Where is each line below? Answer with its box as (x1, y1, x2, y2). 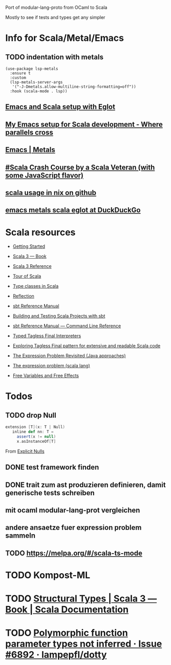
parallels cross (5, 128, 54, 136)
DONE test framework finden (5, 463, 99, 472)
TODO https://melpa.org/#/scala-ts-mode (5, 549, 142, 557)
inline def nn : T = (12, 429, 54, 435)
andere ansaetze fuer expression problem (5, 523, 142, 532)
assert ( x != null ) (16, 434, 56, 439)
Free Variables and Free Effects (12, 373, 79, 379)
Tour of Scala (12, 273, 41, 279)
